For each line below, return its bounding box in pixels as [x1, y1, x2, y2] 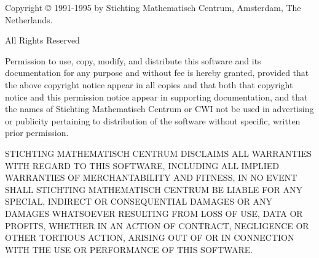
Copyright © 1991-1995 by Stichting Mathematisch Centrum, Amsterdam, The [5, 1, 301, 13]
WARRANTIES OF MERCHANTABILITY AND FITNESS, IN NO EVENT [5, 171, 297, 184]
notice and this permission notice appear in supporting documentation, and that [5, 90, 308, 103]
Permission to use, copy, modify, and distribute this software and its [5, 54, 261, 67]
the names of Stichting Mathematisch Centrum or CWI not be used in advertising [5, 102, 314, 115]
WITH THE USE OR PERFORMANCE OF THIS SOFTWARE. [5, 243, 253, 256]
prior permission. [5, 126, 69, 139]
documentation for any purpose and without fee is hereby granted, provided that [5, 66, 309, 79]
